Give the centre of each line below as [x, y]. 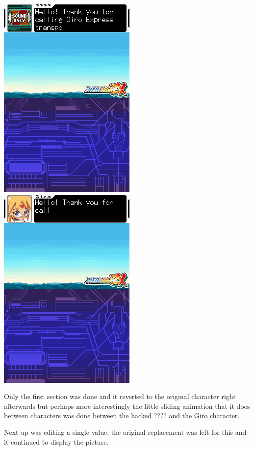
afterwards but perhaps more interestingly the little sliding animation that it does [127, 406]
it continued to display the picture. [56, 441]
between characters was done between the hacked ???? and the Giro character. [122, 415]
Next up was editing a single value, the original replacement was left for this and [125, 432]
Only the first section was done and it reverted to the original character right [120, 396]
